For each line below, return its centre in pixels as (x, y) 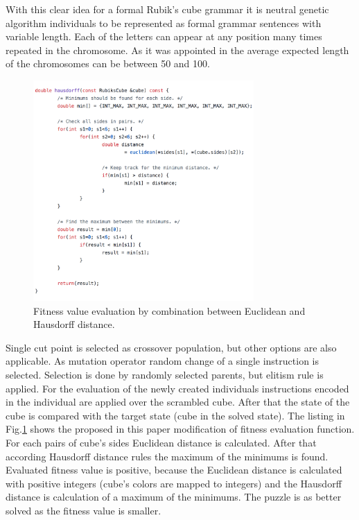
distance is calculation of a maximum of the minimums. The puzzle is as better (174, 497)
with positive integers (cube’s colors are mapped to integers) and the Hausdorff (174, 483)
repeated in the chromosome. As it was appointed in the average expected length (177, 50)
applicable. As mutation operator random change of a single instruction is (162, 361)
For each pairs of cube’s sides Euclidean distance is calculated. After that (161, 442)
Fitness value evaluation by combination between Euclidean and (169, 310)
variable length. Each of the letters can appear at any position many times (164, 36)
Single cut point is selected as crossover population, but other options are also (171, 347)
